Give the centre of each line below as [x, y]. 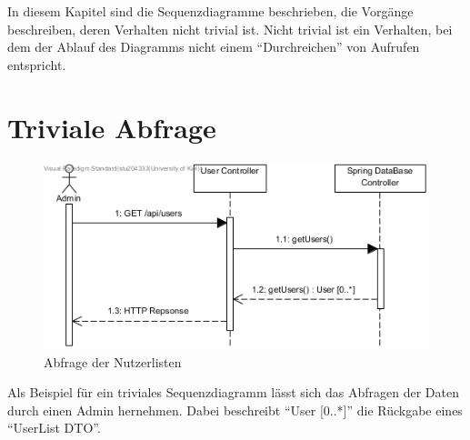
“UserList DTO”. [54, 428]
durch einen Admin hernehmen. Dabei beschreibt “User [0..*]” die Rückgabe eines [235, 410]
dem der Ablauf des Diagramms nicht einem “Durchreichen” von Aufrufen [214, 47]
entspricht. [37, 64]
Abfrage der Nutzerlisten [113, 361]
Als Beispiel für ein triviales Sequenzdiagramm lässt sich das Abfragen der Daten [233, 392]
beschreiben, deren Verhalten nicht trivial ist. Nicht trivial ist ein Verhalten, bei [230, 29]
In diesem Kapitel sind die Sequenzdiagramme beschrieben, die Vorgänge [210, 11]
